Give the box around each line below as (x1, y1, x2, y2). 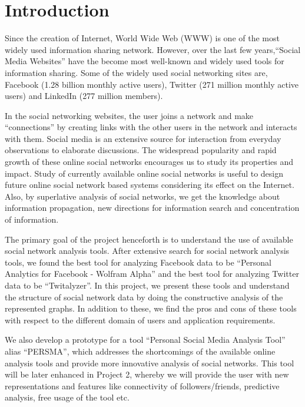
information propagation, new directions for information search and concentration (5, 201, 300, 214)
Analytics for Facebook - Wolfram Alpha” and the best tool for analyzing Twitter (5, 267, 299, 280)
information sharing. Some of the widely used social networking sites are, (5, 66, 268, 78)
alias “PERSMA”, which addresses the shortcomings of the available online (5, 345, 276, 357)
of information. (5, 213, 59, 226)
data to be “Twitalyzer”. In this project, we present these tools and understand (5, 279, 290, 291)
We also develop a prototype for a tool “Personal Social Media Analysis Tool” (5, 333, 286, 346)
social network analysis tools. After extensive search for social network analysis (5, 244, 290, 257)
